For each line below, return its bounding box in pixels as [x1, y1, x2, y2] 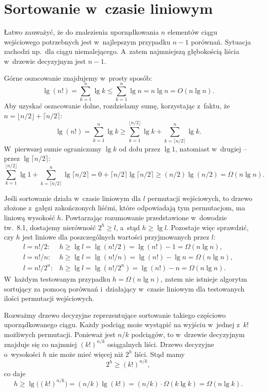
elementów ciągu [167, 27, 218, 37]
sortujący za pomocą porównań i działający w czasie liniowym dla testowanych [4, 283, 245, 294]
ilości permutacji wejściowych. [4, 293, 94, 303]
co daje [4, 368, 26, 378]
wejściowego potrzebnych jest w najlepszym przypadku [4, 36, 171, 47]
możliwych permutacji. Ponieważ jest [4, 329, 115, 339]
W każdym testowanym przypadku [4, 273, 111, 284]
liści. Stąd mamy [134, 348, 185, 359]
